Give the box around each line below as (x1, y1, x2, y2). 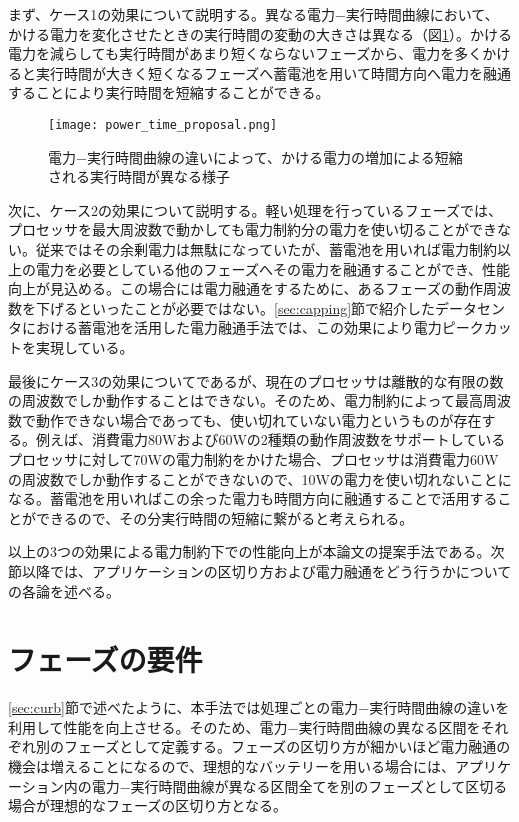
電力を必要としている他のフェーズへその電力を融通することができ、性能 (35, 258, 510, 279)
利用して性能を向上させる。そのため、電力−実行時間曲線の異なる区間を (8, 716, 481, 737)
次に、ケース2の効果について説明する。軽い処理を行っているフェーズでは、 (8, 199, 503, 220)
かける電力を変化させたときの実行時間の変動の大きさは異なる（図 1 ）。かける (8, 23, 512, 44)
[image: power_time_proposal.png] (48, 117, 278, 132)
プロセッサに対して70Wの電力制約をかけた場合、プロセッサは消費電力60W (8, 448, 499, 469)
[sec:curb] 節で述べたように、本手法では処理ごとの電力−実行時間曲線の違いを (8, 697, 510, 718)
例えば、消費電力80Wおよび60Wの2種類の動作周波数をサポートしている (35, 429, 506, 450)
